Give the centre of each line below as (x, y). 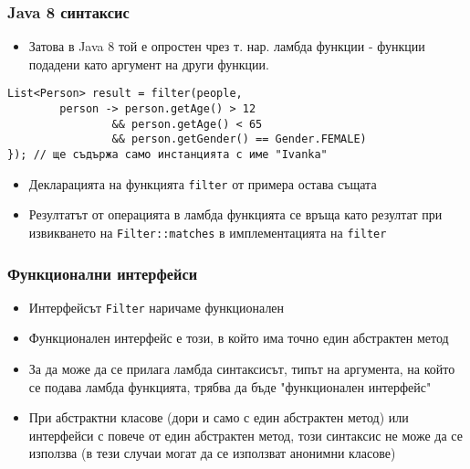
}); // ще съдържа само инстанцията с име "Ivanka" (167, 155)
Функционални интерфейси (103, 273)
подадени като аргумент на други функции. (149, 64)
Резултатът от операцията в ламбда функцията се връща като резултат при (235, 214)
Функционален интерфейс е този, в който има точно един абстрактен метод (239, 338)
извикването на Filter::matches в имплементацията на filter (208, 232)
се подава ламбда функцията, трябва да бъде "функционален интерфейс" (230, 386)
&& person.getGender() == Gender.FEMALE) (239, 139)
